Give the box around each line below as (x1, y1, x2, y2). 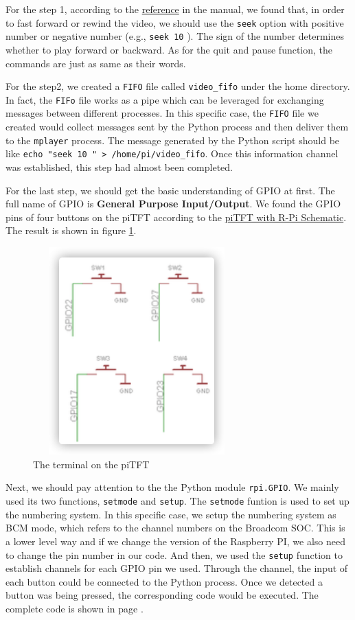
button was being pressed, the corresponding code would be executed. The (5, 588, 319, 602)
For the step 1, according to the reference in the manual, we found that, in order (5, 2, 345, 16)
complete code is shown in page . (5, 601, 144, 616)
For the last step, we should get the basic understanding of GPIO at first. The (5, 183, 335, 197)
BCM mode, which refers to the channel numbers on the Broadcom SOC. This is (5, 520, 345, 535)
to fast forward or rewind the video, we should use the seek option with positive (5, 15, 344, 30)
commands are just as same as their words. (5, 56, 186, 70)
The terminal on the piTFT (33, 457, 150, 471)
